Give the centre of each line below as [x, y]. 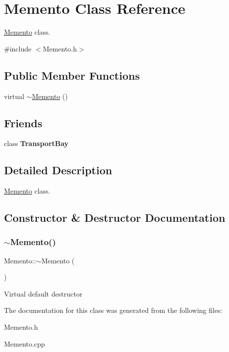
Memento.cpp [25, 343]
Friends [23, 123]
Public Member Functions [72, 75]
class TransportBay [36, 143]
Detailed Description [58, 170]
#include [18, 48]
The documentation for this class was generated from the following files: [113, 310]
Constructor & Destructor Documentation [115, 218]
